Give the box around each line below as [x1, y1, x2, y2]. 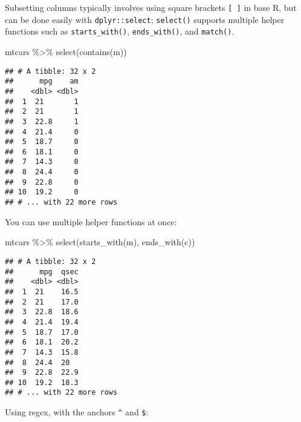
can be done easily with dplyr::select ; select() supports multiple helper [5, 13, 285, 25]
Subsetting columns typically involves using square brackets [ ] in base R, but [5, 1, 297, 13]
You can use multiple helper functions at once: [5, 215, 177, 228]
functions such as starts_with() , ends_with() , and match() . [5, 25, 235, 38]
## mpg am [5, 77, 79, 86]
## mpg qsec [5, 267, 79, 276]
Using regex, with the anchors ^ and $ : [5, 406, 149, 418]
